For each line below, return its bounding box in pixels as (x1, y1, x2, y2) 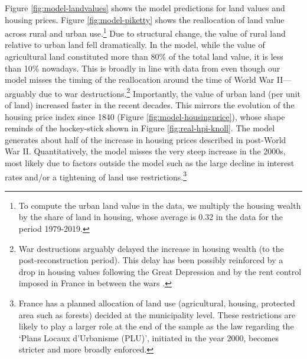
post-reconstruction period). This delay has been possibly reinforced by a (18, 254, 283, 266)
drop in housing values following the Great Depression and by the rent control (18, 265, 302, 277)
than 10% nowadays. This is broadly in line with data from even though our (5, 62, 280, 74)
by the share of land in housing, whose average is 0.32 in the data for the (18, 211, 283, 223)
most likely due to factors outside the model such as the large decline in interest (5, 157, 295, 169)
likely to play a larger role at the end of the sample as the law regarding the (18, 320, 294, 332)
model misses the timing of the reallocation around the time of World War (5, 73, 275, 86)
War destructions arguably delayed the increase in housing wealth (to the (18, 242, 284, 254)
